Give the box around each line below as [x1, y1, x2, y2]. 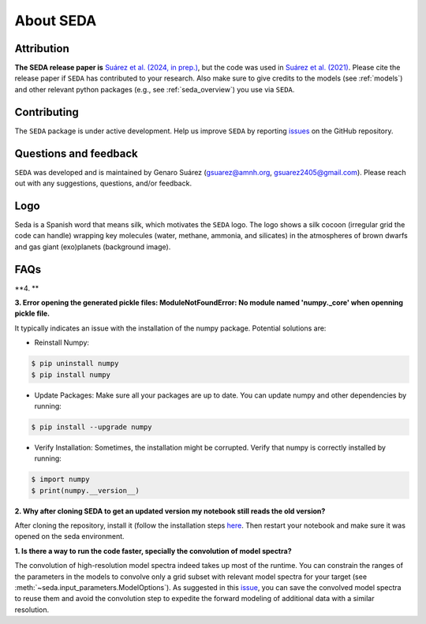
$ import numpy [31, 475, 90, 484]
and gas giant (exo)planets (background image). [14, 241, 171, 252]
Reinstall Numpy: [34, 338, 90, 347]
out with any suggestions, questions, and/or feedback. [14, 178, 192, 189]
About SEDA [14, 12, 97, 29]
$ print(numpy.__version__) [31, 486, 140, 495]
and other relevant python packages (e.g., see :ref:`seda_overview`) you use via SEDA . [14, 84, 295, 94]
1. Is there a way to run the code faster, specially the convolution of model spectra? [14, 546, 292, 555]
